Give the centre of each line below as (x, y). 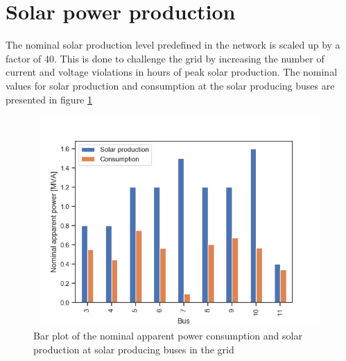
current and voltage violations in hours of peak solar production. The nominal (172, 72)
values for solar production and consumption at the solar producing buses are (170, 85)
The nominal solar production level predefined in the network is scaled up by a (173, 45)
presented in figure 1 (49, 99)
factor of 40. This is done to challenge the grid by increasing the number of (165, 58)
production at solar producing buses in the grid (134, 349)
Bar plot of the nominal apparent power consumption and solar (168, 336)
